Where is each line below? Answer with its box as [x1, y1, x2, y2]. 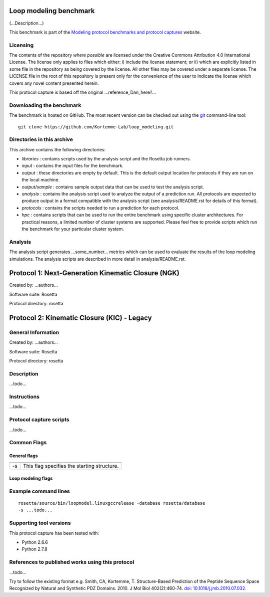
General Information [9, 329, 59, 336]
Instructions [9, 393, 40, 401]
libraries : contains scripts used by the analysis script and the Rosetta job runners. [21, 156, 191, 162]
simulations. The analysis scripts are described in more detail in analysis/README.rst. [9, 256, 186, 262]
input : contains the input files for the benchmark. [21, 163, 123, 169]
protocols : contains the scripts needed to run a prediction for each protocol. [21, 205, 179, 211]
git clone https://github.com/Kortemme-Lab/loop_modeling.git [18, 124, 174, 130]
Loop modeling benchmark [9, 7, 95, 15]
